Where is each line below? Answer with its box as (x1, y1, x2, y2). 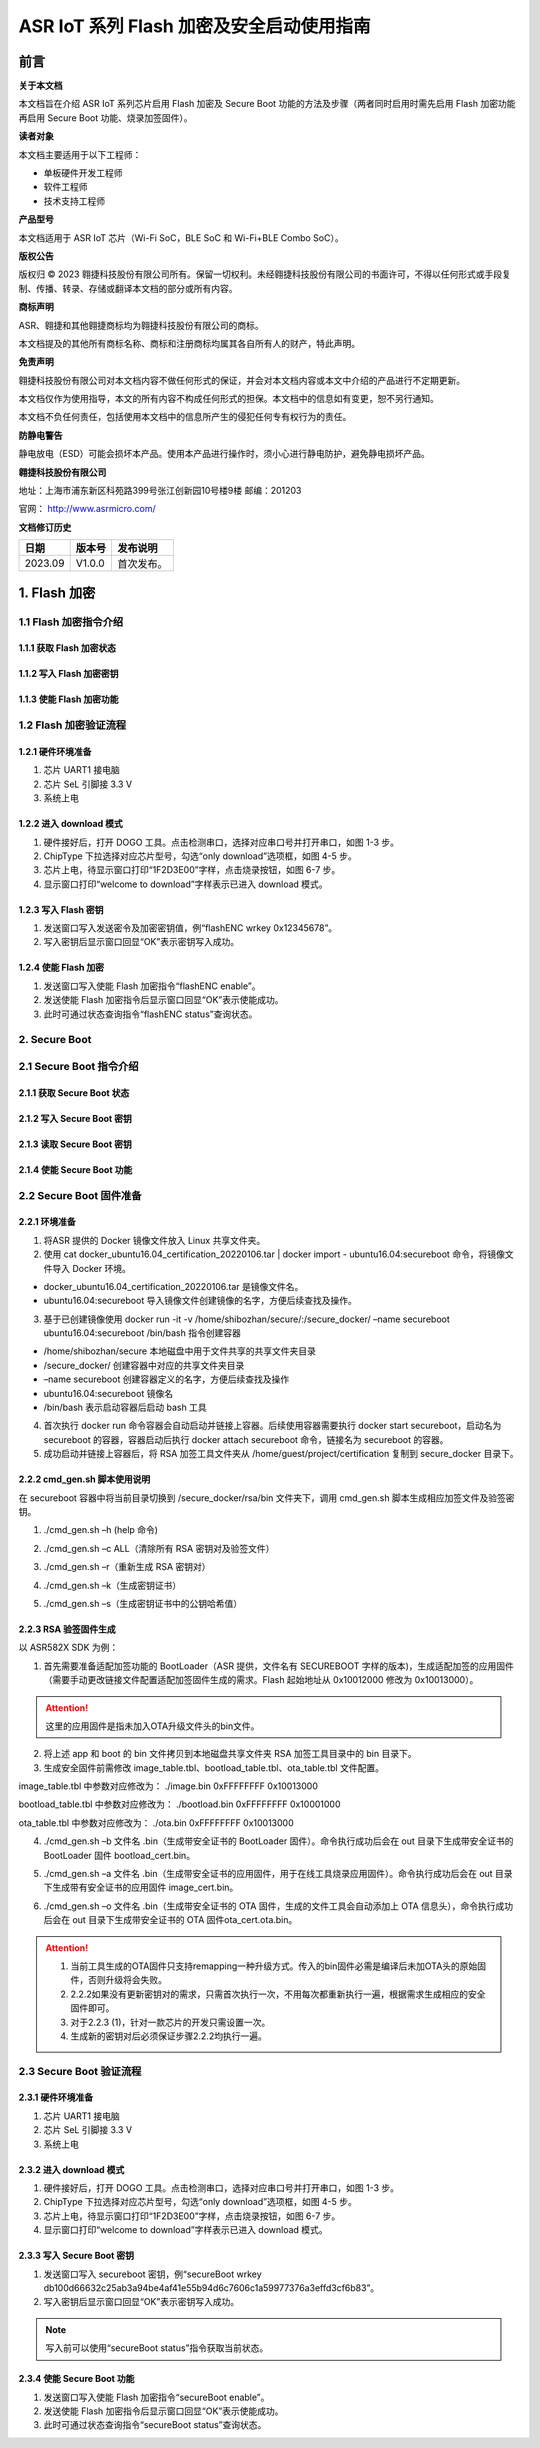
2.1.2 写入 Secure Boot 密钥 (18, 1112, 132, 1124)
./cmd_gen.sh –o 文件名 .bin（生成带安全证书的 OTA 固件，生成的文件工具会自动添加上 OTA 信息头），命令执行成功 (43, 1900, 514, 1912)
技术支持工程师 (43, 195, 105, 207)
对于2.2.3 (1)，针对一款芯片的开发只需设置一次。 (70, 2016, 271, 2028)
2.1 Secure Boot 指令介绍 (18, 1059, 139, 1073)
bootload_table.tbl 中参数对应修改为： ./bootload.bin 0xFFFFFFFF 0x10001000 (18, 1798, 341, 1810)
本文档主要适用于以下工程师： (18, 148, 142, 160)
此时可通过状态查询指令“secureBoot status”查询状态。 (43, 2419, 267, 2431)
